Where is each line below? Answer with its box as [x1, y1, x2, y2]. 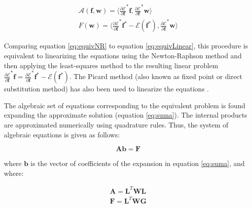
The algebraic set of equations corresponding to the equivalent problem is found [4, 100, 246, 110]
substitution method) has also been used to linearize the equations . [4, 83, 209, 94]
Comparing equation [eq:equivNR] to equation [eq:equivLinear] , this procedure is [4, 41, 248, 51]
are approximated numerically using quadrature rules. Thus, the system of [4, 119, 228, 129]
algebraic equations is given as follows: [4, 129, 120, 139]
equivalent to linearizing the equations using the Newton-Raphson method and [4, 50, 242, 60]
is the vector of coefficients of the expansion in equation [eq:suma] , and [31, 158, 245, 168]
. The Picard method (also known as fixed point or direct [69, 71, 243, 82]
